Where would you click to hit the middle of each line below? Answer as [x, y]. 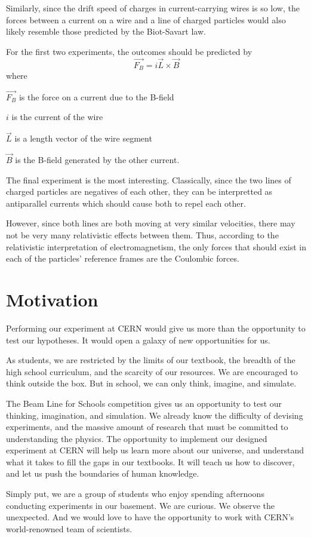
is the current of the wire [57, 117]
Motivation [52, 300]
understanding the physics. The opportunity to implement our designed [137, 438]
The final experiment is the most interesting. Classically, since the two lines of [149, 179]
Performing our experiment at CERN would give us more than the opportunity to [156, 328]
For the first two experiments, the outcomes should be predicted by [129, 51]
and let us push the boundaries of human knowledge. [103, 473]
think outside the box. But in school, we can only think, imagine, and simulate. [151, 383]
